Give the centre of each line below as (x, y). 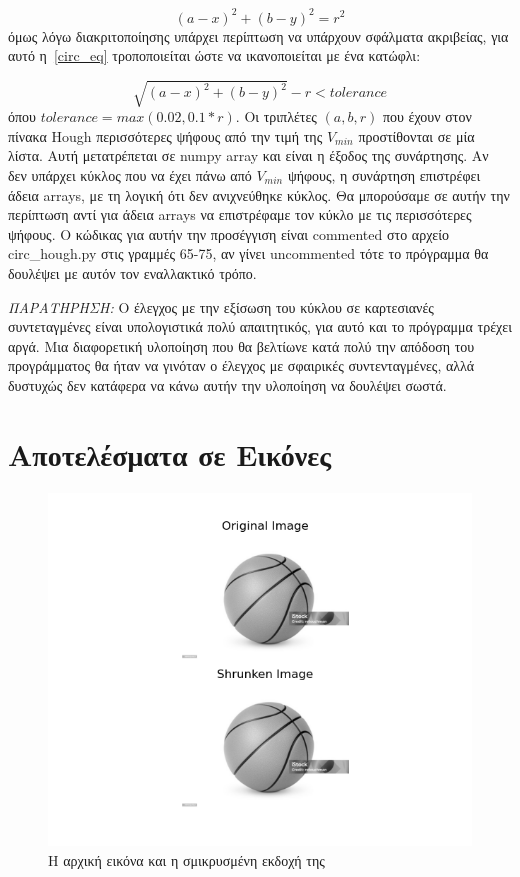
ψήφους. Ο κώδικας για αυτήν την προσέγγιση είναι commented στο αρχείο (228, 233)
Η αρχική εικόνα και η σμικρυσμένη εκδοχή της (186, 859)
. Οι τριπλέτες (276, 116)
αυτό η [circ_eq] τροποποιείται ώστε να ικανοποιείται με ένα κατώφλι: (214, 55)
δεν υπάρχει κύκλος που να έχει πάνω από (130, 175)
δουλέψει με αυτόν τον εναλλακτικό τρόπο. (132, 272)
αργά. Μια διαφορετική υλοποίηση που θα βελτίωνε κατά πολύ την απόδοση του (241, 345)
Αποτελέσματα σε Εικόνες (170, 453)
